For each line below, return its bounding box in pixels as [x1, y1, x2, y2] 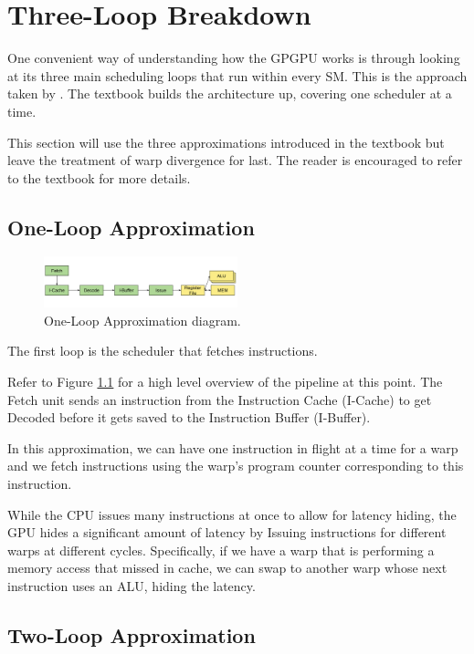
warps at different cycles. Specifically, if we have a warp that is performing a [7, 540, 435, 559]
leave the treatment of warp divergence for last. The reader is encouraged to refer [7, 151, 463, 170]
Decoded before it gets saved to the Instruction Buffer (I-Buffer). [7, 408, 371, 427]
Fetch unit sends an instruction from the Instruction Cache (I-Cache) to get [7, 389, 432, 409]
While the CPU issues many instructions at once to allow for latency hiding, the [7, 504, 457, 524]
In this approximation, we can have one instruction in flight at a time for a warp [7, 438, 458, 457]
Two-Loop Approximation [7, 620, 256, 649]
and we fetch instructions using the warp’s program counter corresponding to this [7, 456, 464, 475]
